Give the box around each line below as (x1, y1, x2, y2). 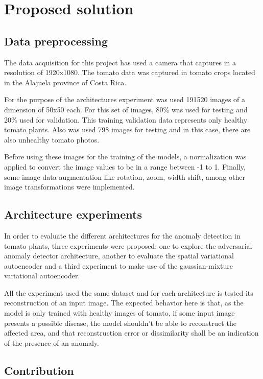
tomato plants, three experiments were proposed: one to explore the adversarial (4, 240, 252, 251)
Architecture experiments (4, 206, 142, 222)
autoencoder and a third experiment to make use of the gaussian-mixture (4, 260, 233, 271)
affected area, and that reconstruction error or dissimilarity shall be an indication (4, 327, 259, 338)
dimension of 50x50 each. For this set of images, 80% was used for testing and (4, 104, 248, 114)
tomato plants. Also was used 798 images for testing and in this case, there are (4, 124, 251, 135)
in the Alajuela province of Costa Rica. (4, 77, 127, 87)
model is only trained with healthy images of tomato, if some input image (4, 307, 235, 318)
